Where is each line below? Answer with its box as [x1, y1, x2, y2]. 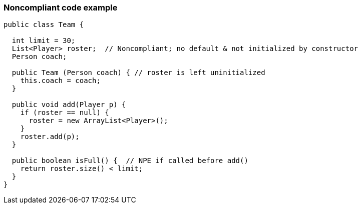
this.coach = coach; [20, 76, 101, 85]
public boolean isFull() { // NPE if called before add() [12, 156, 248, 165]
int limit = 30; [12, 36, 76, 45]
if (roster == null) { [20, 108, 109, 117]
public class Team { [4, 20, 84, 29]
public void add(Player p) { [12, 100, 126, 109]
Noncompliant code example [4, 2, 118, 12]
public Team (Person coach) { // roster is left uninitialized [12, 68, 265, 77]
